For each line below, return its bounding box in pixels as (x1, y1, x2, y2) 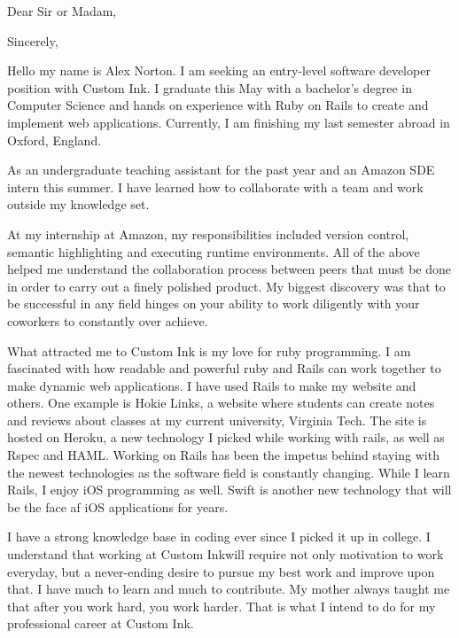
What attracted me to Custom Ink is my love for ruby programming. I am (7, 341, 411, 360)
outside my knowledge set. (7, 195, 150, 214)
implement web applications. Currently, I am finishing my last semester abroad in (7, 113, 450, 131)
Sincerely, (7, 31, 58, 50)
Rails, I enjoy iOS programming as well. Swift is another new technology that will (7, 480, 452, 499)
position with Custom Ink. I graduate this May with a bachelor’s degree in (7, 78, 412, 97)
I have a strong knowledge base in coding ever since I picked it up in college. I (7, 527, 431, 546)
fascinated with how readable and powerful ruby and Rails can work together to (7, 359, 441, 377)
